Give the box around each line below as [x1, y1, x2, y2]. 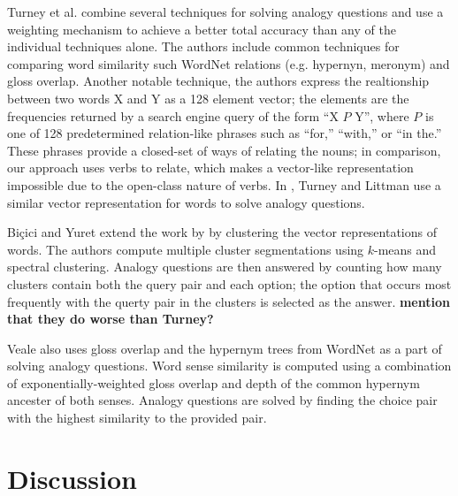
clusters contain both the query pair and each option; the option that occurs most [7, 274, 452, 293]
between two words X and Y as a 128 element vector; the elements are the [7, 88, 409, 107]
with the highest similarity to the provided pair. [7, 408, 267, 427]
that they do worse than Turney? [7, 309, 214, 328]
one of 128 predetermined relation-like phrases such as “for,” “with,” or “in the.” [7, 124, 442, 142]
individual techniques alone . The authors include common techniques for [7, 37, 400, 56]
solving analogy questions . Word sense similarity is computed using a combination [7, 356, 452, 375]
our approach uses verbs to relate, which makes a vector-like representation [7, 158, 414, 177]
